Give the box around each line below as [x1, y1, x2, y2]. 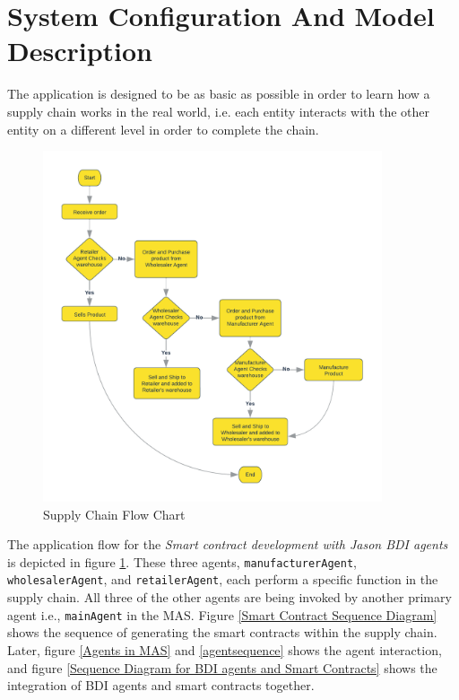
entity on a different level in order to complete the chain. [7, 119, 319, 138]
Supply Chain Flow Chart [43, 504, 186, 523]
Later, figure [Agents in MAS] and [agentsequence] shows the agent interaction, [7, 640, 442, 659]
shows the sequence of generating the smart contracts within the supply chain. [7, 623, 437, 642]
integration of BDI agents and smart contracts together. [7, 676, 315, 695]
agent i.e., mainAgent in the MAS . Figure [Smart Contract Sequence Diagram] [7, 605, 437, 624]
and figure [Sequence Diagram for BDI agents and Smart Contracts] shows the [7, 658, 437, 677]
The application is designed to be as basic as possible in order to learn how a [7, 84, 430, 103]
